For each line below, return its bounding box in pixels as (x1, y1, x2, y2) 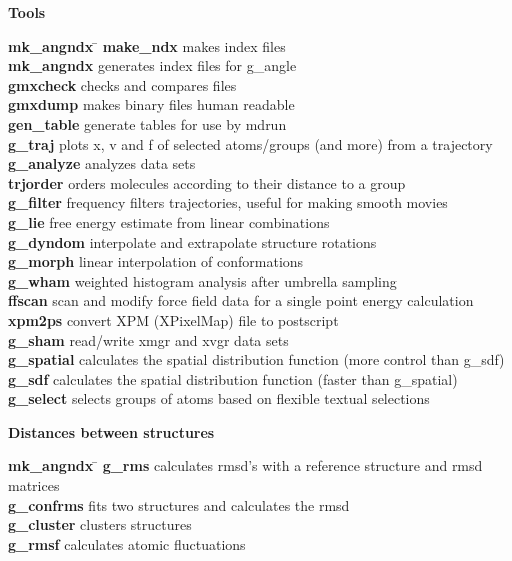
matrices (8, 475, 60, 496)
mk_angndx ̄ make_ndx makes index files (8, 35, 286, 56)
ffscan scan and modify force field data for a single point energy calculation (8, 290, 474, 311)
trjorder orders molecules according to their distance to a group (8, 172, 406, 193)
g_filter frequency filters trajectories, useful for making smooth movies (8, 192, 448, 213)
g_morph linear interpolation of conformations (8, 251, 304, 272)
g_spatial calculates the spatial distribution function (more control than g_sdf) (8, 349, 505, 370)
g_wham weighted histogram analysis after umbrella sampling (8, 270, 397, 291)
